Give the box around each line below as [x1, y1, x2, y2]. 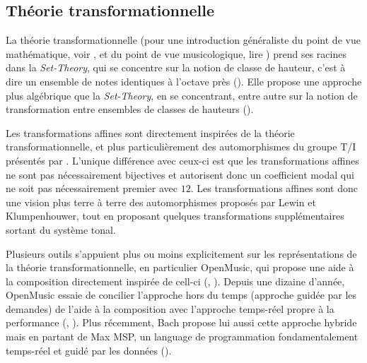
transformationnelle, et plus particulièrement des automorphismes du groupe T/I [6, 139, 356, 154]
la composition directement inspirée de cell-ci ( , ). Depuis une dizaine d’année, [6, 273, 345, 288]
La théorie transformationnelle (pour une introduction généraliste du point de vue [6, 32, 361, 47]
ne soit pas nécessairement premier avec [6, 181, 178, 196]
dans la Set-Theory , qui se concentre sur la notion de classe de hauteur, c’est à [6, 60, 346, 75]
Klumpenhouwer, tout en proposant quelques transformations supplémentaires [6, 208, 344, 223]
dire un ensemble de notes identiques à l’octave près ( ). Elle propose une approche [6, 73, 362, 88]
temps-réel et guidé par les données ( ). [6, 343, 172, 357]
